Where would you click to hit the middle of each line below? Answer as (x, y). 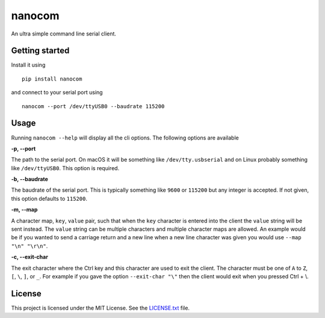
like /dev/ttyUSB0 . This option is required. (65, 168)
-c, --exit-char (29, 257)
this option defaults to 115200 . (49, 198)
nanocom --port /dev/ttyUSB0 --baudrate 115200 (93, 106)
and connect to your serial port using (57, 93)
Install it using (28, 65)
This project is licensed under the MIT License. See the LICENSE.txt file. (100, 308)
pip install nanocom (52, 79)
